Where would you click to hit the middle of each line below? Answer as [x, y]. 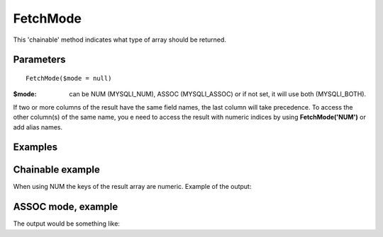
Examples [35, 148]
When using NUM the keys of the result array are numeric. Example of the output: [132, 187]
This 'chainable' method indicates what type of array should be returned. [120, 40]
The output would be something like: [67, 224]
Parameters [39, 60]
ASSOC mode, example [66, 207]
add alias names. [38, 127]
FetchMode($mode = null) [69, 78]
